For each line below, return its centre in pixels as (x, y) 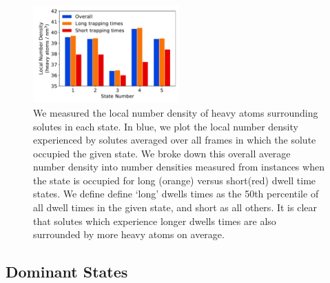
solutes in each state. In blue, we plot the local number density (166, 126)
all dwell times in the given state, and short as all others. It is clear (175, 207)
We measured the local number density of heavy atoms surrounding (176, 112)
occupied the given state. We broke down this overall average (162, 153)
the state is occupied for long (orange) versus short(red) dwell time (175, 180)
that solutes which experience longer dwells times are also (155, 221)
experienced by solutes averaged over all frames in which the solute (175, 140)
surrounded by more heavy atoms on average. (129, 234)
